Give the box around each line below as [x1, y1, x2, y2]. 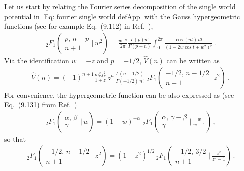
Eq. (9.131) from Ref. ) [4, 99, 77, 110]
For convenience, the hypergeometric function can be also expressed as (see [4, 89, 234, 100]
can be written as [166, 55, 220, 66]
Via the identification [4, 55, 69, 66]
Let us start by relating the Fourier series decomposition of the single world [4, 1, 236, 11]
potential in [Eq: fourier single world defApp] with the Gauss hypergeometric [4, 11, 240, 21]
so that [4, 133, 26, 144]
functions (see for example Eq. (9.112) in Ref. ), [4, 21, 153, 31]
